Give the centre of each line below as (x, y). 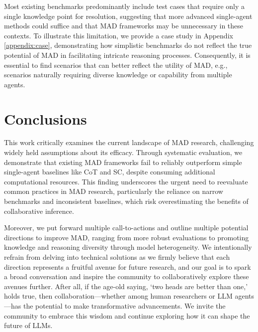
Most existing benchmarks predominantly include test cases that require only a (125, 6)
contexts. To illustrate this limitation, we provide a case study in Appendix (119, 35)
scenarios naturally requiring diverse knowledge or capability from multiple (118, 75)
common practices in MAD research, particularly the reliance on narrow (114, 191)
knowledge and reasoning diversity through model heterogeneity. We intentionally (128, 247)
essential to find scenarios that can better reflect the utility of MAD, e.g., (116, 65)
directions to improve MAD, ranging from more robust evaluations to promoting (127, 237)
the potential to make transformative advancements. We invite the (124, 305)
